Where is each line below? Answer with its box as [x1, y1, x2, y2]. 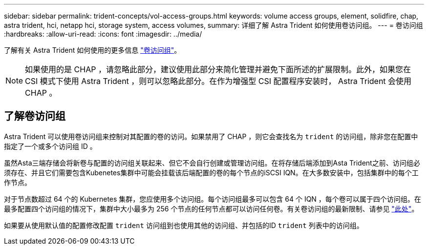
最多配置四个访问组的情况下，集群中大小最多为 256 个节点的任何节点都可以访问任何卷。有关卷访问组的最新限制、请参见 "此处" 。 [4, 204, 419, 213]
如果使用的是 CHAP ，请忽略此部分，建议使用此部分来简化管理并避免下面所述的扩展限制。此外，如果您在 [25, 64, 411, 74]
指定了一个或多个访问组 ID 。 [4, 142, 97, 150]
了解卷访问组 [4, 110, 65, 123]
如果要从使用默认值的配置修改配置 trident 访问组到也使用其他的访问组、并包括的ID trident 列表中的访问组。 [4, 221, 364, 229]
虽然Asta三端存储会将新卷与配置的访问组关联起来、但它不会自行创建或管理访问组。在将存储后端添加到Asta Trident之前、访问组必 [4, 158, 420, 167]
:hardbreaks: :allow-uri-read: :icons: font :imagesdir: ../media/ [4, 30, 202, 38]
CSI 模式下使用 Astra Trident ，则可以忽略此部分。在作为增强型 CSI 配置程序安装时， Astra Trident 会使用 [25, 76, 412, 86]
